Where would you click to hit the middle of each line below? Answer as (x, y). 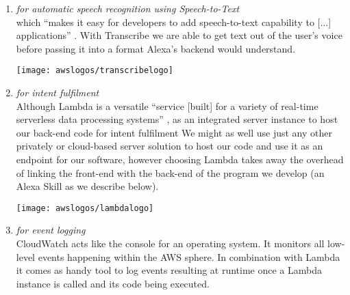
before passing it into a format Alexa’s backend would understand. (156, 48)
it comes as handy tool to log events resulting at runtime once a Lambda (169, 270)
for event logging (51, 230)
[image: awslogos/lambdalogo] (85, 208)
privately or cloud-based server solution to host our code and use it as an (170, 146)
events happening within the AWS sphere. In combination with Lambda (189, 256)
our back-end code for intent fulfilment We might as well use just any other (174, 132)
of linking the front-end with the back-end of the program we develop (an (170, 172)
